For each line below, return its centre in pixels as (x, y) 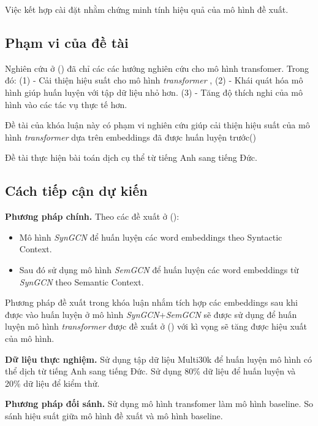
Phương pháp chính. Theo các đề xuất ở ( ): (92, 216)
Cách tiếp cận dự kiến (76, 191)
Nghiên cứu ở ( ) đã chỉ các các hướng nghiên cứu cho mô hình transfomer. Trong (157, 68)
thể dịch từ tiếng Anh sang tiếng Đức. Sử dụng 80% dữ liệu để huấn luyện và (150, 371)
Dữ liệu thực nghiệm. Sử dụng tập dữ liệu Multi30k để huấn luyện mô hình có (158, 359)
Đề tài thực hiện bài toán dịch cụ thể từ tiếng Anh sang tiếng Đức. (131, 157)
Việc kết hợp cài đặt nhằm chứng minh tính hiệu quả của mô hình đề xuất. (147, 9)
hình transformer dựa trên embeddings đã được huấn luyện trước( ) (131, 137)
